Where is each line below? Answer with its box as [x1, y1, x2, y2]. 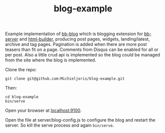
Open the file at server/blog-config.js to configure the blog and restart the [5, 117, 156, 123]
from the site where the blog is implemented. [5, 57, 96, 63]
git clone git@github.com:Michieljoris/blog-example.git [5, 76, 125, 82]
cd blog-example [5, 94, 39, 99]
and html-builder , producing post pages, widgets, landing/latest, [19, 36, 150, 42]
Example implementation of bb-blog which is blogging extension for [5, 31, 143, 37]
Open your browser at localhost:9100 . [5, 107, 82, 114]
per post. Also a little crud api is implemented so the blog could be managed [5, 52, 161, 58]
